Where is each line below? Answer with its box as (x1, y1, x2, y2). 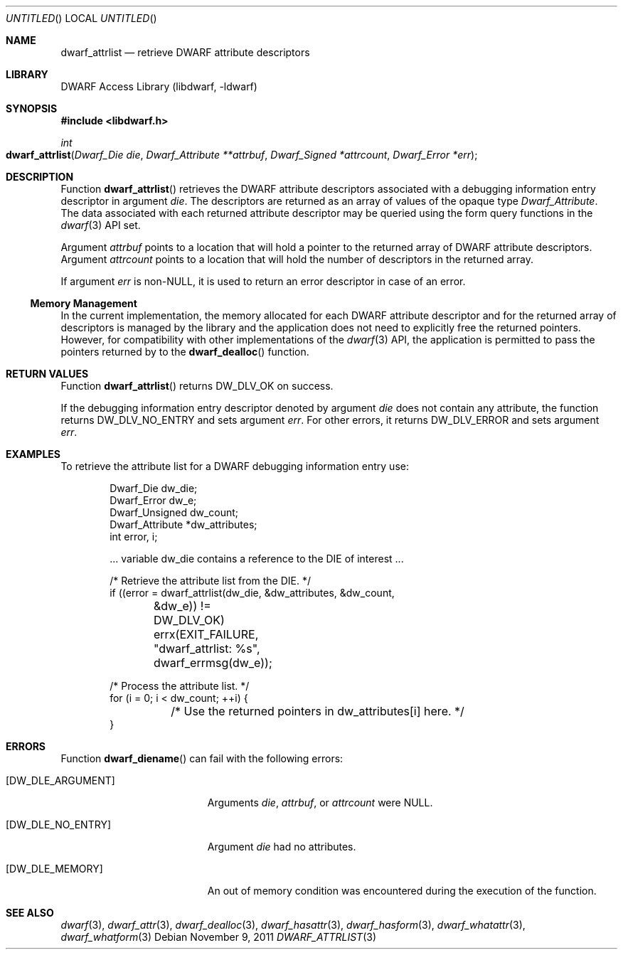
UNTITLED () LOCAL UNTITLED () (6, 12, 157, 24)
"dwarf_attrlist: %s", (153, 641, 260, 656)
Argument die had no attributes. (207, 841, 356, 853)
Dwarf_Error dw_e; (110, 494, 197, 506)
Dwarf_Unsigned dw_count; (110, 506, 239, 518)
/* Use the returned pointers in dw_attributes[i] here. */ (171, 704, 464, 718)
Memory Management (30, 297, 137, 309)
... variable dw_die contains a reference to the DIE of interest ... (110, 553, 404, 565)
